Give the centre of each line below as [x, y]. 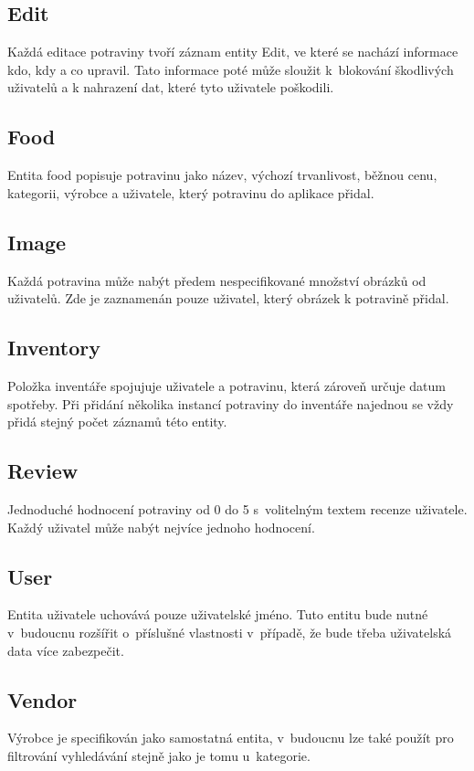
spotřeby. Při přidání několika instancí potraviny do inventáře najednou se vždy [231, 403]
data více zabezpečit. [66, 650]
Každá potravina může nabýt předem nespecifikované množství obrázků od [217, 280]
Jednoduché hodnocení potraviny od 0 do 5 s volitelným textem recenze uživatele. [237, 508]
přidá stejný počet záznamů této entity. [117, 422]
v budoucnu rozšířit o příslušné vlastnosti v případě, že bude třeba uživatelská [230, 632]
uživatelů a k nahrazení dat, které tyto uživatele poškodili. [171, 87]
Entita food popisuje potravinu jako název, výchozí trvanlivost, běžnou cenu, [222, 175]
